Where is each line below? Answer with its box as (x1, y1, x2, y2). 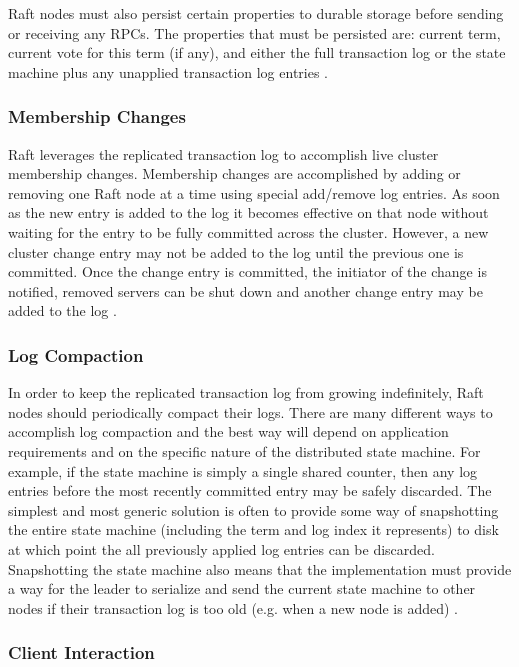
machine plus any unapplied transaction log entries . (8, 61, 329, 82)
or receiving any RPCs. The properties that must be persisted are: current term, (8, 22, 501, 43)
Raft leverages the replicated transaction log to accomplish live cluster (8, 143, 439, 164)
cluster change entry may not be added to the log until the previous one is (8, 241, 464, 262)
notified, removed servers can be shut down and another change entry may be (8, 280, 483, 301)
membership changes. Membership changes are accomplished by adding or (8, 163, 461, 184)
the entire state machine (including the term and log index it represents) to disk (8, 519, 499, 540)
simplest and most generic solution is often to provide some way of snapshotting (8, 499, 499, 520)
